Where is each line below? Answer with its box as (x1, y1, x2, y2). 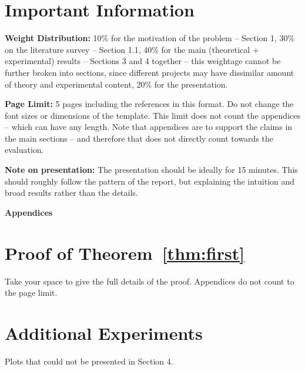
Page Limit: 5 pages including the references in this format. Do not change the (5, 98, 294, 110)
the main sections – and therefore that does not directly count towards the (5, 132, 274, 144)
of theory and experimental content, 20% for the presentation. (5, 78, 228, 90)
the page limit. (5, 286, 58, 299)
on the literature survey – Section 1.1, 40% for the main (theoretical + (5, 43, 259, 55)
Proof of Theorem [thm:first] (5, 240, 245, 265)
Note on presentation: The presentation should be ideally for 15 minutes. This (5, 163, 298, 176)
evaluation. (5, 143, 44, 156)
